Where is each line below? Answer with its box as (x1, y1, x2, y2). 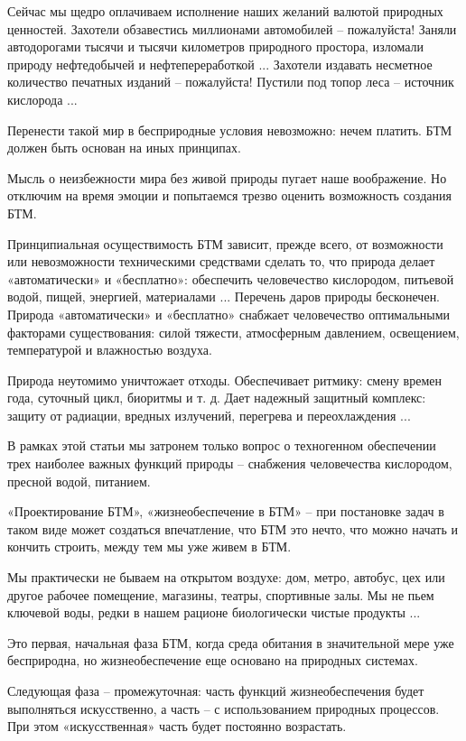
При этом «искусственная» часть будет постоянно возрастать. (7, 717, 347, 736)
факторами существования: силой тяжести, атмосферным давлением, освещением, (7, 322, 460, 341)
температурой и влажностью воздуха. (7, 340, 212, 359)
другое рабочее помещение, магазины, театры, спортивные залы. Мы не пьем (7, 585, 434, 604)
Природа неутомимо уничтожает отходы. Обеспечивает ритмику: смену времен (7, 370, 442, 389)
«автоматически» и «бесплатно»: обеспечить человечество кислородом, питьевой (7, 269, 454, 288)
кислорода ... (7, 89, 78, 108)
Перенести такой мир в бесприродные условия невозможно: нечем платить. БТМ (7, 120, 452, 139)
